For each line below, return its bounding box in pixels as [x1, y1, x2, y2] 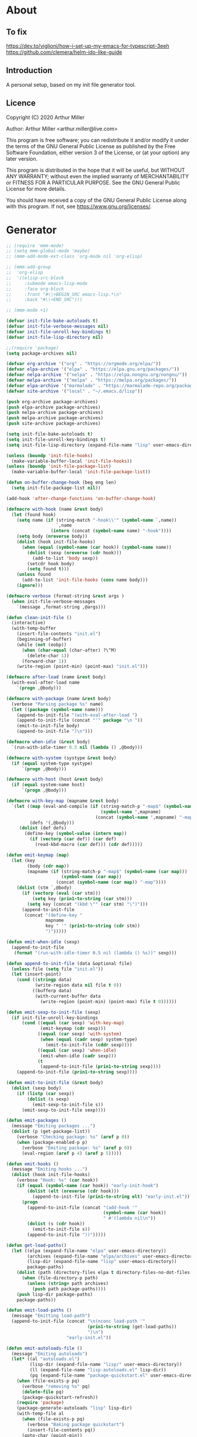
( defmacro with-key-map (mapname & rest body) [6, 798, 119, 804]
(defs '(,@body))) [29, 820, 75, 825]
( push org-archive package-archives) [6, 399, 98, 405]
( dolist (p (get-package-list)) [11, 1129, 91, 1134]
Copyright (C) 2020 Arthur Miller [6, 114, 85, 121]
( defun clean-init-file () [6, 614, 72, 620]
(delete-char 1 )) [27, 653, 69, 658]
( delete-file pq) [21, 1389, 64, 1395]
